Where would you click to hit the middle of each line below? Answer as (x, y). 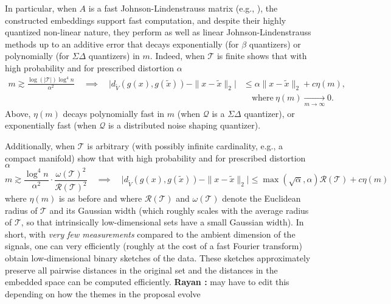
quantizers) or (275, 44)
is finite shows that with (262, 56)
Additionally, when (40, 145)
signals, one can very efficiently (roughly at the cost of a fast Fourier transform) (154, 246)
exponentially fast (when (51, 125)
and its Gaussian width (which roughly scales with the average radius (179, 210)
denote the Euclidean (261, 198)
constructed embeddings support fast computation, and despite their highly (146, 20)
